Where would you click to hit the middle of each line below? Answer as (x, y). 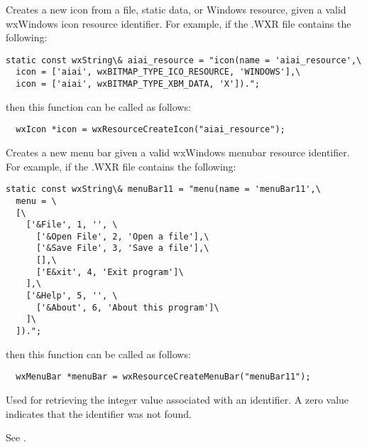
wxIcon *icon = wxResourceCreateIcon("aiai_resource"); (150, 130)
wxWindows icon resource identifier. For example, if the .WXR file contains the (179, 23)
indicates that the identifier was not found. (99, 413)
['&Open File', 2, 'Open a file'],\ (122, 236)
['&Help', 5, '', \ (72, 296)
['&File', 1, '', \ (72, 225)
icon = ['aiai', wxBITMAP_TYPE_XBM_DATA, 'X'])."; (138, 84)
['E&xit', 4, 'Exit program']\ (110, 272)
